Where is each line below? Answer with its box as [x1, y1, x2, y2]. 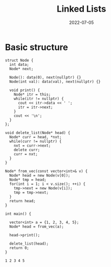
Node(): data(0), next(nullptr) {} [9, 75, 81, 80]
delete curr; [14, 147, 40, 152]
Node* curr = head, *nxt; [9, 134, 62, 139]
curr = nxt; [14, 152, 38, 156]
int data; [9, 62, 29, 67]
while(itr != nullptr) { [14, 96, 64, 101]
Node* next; [9, 66, 34, 71]
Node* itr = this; [14, 92, 51, 97]
